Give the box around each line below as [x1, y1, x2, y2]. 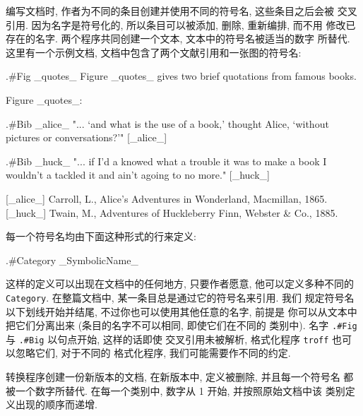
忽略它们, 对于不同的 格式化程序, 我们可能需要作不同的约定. [15, 345, 291, 360]
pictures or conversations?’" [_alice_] [6, 130, 167, 145]
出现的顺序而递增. [15, 397, 97, 412]
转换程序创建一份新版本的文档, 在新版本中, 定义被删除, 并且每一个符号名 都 [6, 369, 354, 384]
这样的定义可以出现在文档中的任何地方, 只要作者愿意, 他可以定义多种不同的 [6, 276, 355, 291]
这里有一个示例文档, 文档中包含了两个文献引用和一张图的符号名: [6, 44, 302, 59]
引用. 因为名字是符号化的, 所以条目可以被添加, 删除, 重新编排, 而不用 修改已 [6, 17, 356, 32]
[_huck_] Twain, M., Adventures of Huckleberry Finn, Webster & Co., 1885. [6, 205, 338, 220]
